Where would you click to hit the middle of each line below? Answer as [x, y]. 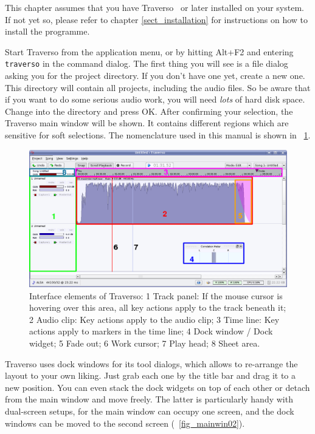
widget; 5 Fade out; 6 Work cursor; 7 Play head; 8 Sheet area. [145, 343]
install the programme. [47, 31]
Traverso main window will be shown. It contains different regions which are [147, 123]
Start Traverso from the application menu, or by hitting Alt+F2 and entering [149, 51]
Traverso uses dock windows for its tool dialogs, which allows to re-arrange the [151, 363]
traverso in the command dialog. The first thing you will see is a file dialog [147, 63]
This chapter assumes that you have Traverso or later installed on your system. [154, 7]
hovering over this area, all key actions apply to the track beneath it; [158, 307]
